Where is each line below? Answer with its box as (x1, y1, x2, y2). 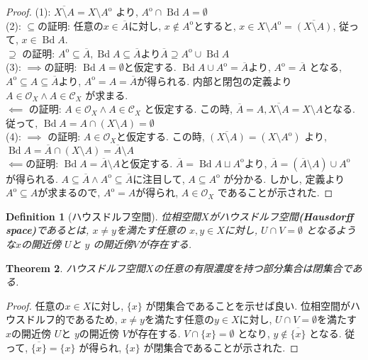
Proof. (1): (6, 4, 51, 18)
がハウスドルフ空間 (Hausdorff (208, 208, 354, 223)
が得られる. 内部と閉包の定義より (137, 73, 292, 88)
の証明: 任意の (38, 18, 104, 33)
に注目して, (133, 171, 185, 186)
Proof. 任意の (6, 298, 65, 313)
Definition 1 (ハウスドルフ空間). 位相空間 (6, 208, 201, 223)
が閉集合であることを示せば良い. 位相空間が (145, 298, 350, 313)
